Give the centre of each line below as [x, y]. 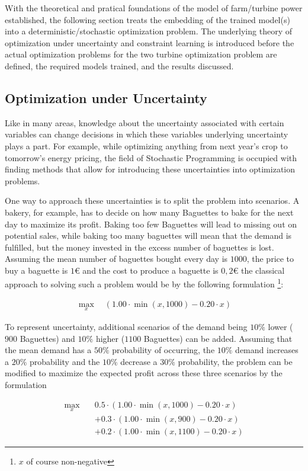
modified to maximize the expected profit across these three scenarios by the [144, 373]
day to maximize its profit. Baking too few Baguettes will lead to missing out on [151, 224]
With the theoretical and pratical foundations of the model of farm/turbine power [154, 8]
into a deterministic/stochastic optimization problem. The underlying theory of [148, 31]
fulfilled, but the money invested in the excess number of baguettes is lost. [139, 247]
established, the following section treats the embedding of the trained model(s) [147, 19]
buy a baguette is [36, 270]
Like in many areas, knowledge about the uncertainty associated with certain [145, 122]
